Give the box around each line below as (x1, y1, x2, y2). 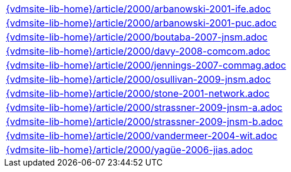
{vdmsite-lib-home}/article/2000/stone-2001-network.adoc (6, 87, 270, 99)
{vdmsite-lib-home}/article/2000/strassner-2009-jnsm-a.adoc (6, 102, 283, 113)
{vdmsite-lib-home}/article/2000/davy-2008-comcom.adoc (6, 45, 270, 57)
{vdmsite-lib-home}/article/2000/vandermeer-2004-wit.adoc (6, 130, 277, 141)
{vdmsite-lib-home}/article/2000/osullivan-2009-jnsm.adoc (6, 73, 271, 85)
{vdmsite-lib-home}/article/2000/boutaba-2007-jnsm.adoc (6, 31, 268, 43)
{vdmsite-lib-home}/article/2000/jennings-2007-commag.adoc (6, 59, 286, 71)
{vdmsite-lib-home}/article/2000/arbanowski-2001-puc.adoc (6, 17, 277, 29)
